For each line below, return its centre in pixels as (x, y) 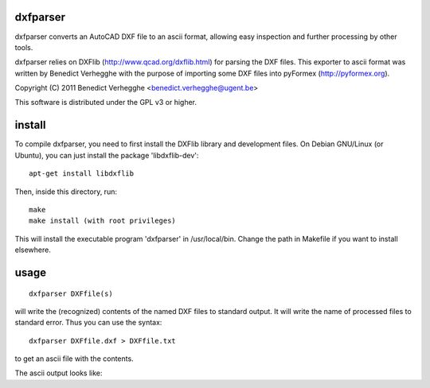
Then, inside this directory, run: (66, 192)
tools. (24, 47)
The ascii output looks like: (59, 373)
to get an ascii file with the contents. (74, 359)
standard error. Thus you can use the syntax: (88, 323)
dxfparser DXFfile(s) (71, 293)
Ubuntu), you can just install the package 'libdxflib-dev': (107, 155)
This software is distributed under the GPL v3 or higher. (106, 103)
